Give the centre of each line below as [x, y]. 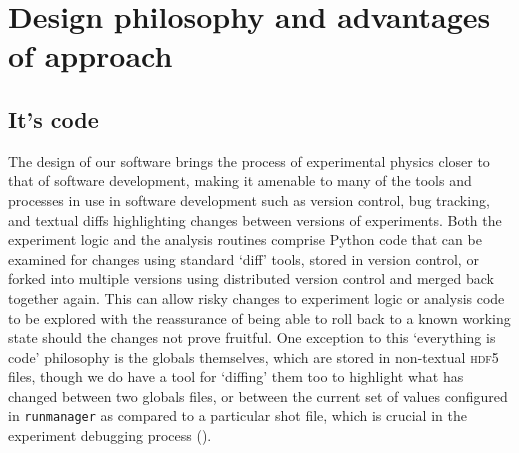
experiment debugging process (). [110, 435]
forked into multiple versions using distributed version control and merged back [251, 278]
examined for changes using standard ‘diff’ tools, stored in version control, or [243, 258]
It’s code [53, 118]
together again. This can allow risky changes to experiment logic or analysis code [256, 297]
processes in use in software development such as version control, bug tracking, [249, 199]
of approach [90, 55]
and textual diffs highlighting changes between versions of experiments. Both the [255, 219]
